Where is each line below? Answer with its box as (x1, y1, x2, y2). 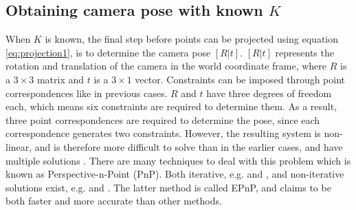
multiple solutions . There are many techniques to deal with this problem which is (5, 153, 351, 167)
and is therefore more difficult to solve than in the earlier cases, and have (34, 139, 343, 154)
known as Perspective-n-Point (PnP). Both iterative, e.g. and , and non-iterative (5, 167, 344, 181)
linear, (5, 139, 32, 154)
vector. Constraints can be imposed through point (135, 72, 346, 86)
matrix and (36, 72, 85, 86)
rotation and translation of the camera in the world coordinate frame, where (5, 59, 327, 73)
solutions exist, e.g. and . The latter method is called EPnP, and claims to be (5, 180, 331, 194)
